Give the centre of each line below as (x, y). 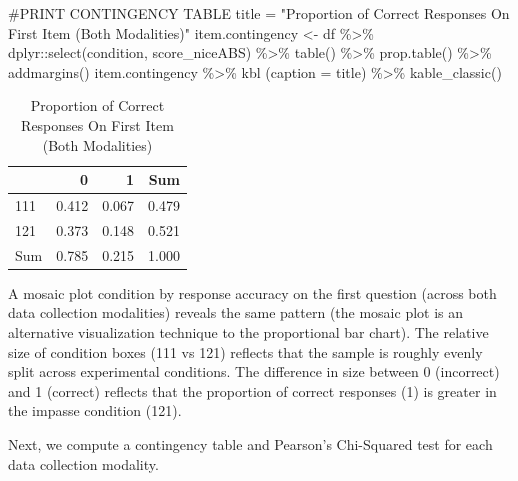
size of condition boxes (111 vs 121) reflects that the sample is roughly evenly (245, 351)
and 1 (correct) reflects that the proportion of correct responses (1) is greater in (252, 390)
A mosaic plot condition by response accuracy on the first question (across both (252, 292)
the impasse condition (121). (95, 410)
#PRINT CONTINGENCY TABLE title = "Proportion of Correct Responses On (259, 13)
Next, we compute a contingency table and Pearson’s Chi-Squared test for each (250, 443)
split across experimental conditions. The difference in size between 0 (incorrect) (254, 371)
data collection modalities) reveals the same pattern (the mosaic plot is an (236, 312)
